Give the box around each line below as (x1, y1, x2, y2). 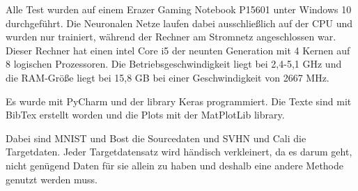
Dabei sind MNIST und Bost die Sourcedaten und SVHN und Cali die (6, 130, 306, 145)
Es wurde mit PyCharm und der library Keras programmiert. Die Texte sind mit (6, 93, 352, 108)
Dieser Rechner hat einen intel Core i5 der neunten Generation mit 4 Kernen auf (6, 43, 350, 57)
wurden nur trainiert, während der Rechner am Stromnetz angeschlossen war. (6, 29, 336, 44)
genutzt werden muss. (6, 171, 98, 186)
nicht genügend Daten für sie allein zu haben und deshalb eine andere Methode (6, 158, 344, 172)
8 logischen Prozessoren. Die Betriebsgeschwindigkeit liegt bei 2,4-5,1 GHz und (6, 56, 342, 71)
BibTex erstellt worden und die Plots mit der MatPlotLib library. (6, 107, 285, 122)
